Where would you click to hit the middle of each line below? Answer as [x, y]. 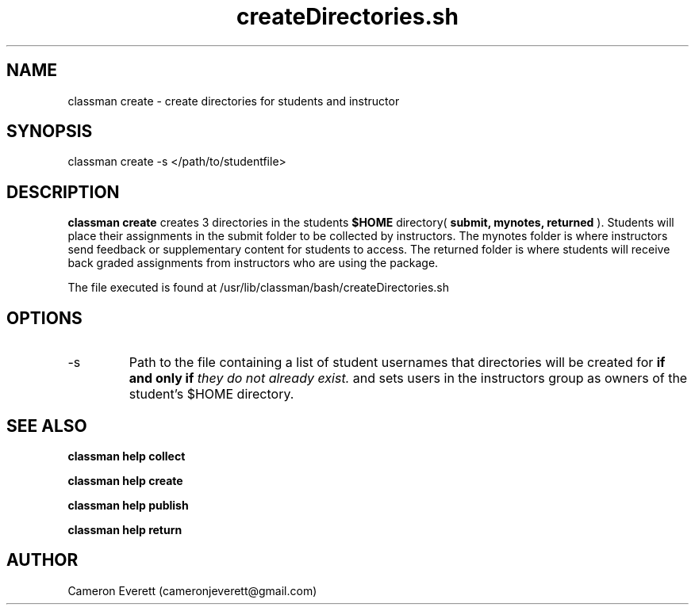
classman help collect [127, 456]
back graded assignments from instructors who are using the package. [253, 263]
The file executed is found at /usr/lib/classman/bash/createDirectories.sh [259, 288]
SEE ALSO [47, 426]
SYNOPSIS [50, 132]
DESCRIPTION [63, 192]
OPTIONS [44, 318]
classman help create [125, 480]
